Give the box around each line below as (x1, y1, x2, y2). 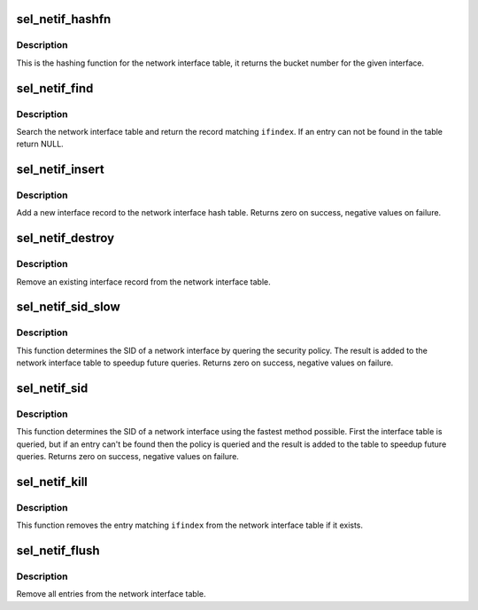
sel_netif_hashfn (16, 12, 112, 27)
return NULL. (16, 138, 64, 150)
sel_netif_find (16, 81, 94, 96)
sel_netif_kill (16, 474, 89, 489)
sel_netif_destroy (16, 231, 115, 246)
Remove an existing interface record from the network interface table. (16, 276, 272, 287)
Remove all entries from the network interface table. (16, 589, 206, 599)
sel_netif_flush (16, 544, 101, 559)
